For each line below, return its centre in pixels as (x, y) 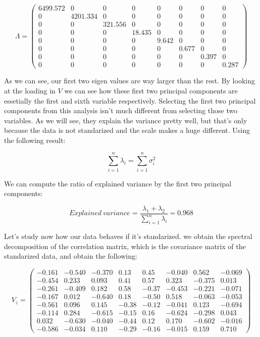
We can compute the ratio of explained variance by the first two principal (118, 183)
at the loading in (30, 90)
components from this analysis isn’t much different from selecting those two (121, 110)
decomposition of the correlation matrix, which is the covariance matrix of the (125, 246)
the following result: (35, 140)
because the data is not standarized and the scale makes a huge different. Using (127, 130)
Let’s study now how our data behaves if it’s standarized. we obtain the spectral (128, 236)
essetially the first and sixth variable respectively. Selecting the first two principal (130, 100)
